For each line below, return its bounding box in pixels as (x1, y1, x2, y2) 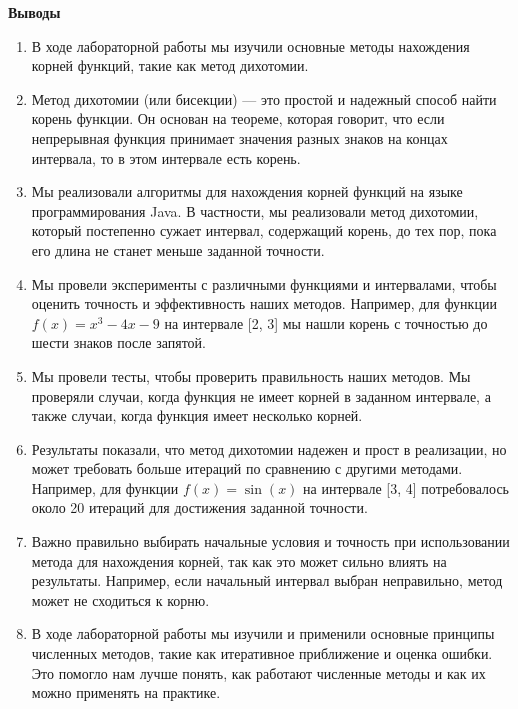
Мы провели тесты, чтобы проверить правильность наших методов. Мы (31, 365, 471, 386)
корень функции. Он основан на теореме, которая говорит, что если (31, 108, 445, 129)
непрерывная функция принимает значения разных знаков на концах (31, 127, 448, 148)
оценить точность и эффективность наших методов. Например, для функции (31, 293, 497, 314)
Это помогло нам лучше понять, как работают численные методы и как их (31, 662, 486, 683)
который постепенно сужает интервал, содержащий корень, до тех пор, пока (31, 220, 497, 241)
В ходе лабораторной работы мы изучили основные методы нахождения (31, 35, 470, 56)
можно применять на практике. (31, 682, 221, 703)
